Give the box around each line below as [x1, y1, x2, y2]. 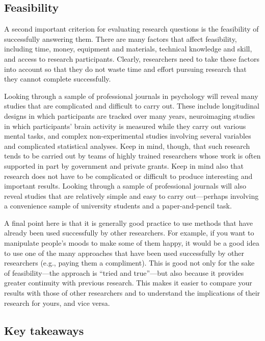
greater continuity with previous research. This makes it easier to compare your [4, 277, 252, 288]
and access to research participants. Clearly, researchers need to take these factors [4, 53, 259, 64]
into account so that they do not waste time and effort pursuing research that [4, 63, 247, 74]
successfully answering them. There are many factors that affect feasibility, [4, 33, 237, 44]
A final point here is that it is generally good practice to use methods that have [4, 217, 253, 228]
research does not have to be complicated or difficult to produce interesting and [4, 170, 253, 181]
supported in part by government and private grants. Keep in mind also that [4, 160, 244, 171]
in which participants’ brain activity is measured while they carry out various [4, 120, 246, 131]
